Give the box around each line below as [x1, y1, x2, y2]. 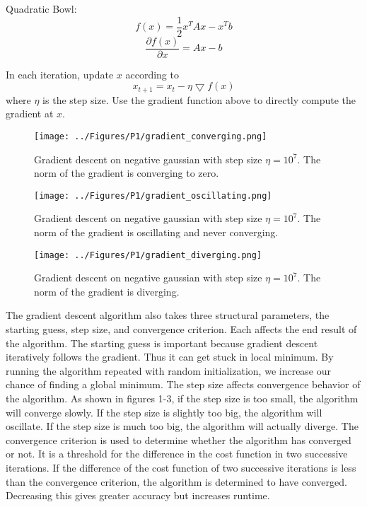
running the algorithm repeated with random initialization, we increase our [6, 363, 332, 378]
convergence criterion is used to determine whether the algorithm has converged [6, 432, 351, 447]
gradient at [6, 106, 54, 121]
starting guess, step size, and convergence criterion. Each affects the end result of [6, 322, 357, 337]
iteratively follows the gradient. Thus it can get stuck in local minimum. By [6, 349, 334, 364]
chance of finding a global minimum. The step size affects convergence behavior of [6, 377, 361, 392]
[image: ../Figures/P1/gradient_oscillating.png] [34, 190, 272, 201]
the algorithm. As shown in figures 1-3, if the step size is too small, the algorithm [6, 391, 359, 406]
